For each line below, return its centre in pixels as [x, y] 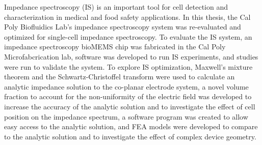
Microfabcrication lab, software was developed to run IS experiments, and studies [131, 56]
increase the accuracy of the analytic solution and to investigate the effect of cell [130, 106]
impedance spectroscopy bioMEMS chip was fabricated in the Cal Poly [115, 47]
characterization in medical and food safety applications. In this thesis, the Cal [127, 17]
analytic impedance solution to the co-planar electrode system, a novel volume [126, 86]
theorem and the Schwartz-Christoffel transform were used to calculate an [120, 77]
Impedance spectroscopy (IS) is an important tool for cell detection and [116, 7]
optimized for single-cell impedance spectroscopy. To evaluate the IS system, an [128, 36]
